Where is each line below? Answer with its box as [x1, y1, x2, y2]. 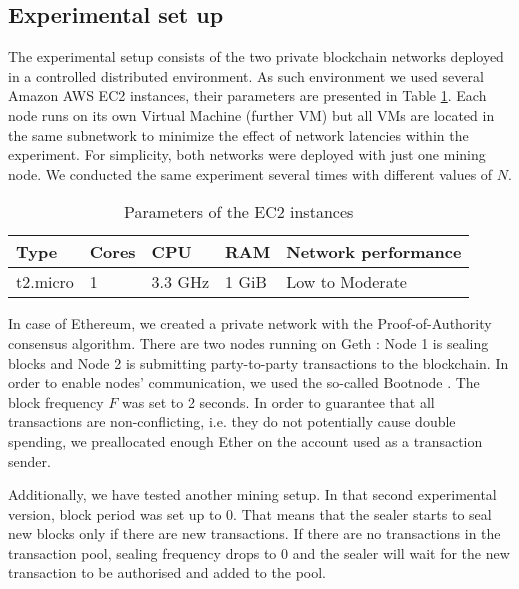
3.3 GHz [151, 270, 210, 294]
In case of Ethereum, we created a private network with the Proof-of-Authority [8, 313, 492, 334]
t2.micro [16, 270, 74, 294]
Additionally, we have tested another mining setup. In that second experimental [8, 484, 497, 505]
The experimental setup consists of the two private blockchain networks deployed [8, 46, 504, 67]
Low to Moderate [286, 270, 407, 294]
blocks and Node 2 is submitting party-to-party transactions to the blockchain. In [8, 352, 509, 373]
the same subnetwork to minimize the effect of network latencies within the [8, 124, 469, 145]
